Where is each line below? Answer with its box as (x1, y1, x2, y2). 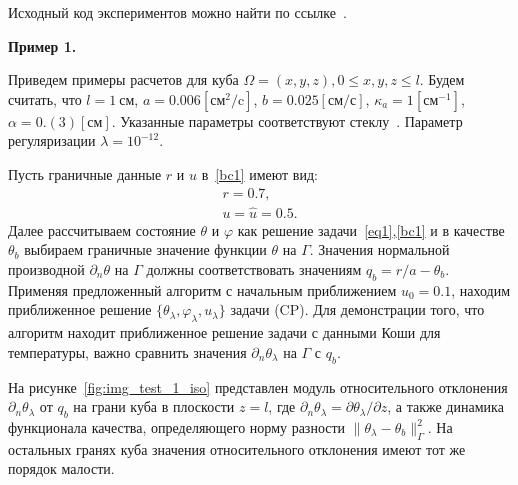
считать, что (8, 88, 82, 109)
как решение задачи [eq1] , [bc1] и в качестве (237, 219, 505, 240)
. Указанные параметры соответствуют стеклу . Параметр (111, 110, 463, 131)
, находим (451, 279, 511, 300)
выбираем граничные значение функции (24, 239, 267, 260)
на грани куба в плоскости (73, 396, 235, 417)
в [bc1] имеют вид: (201, 163, 318, 184)
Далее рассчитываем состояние (8, 219, 196, 240)
